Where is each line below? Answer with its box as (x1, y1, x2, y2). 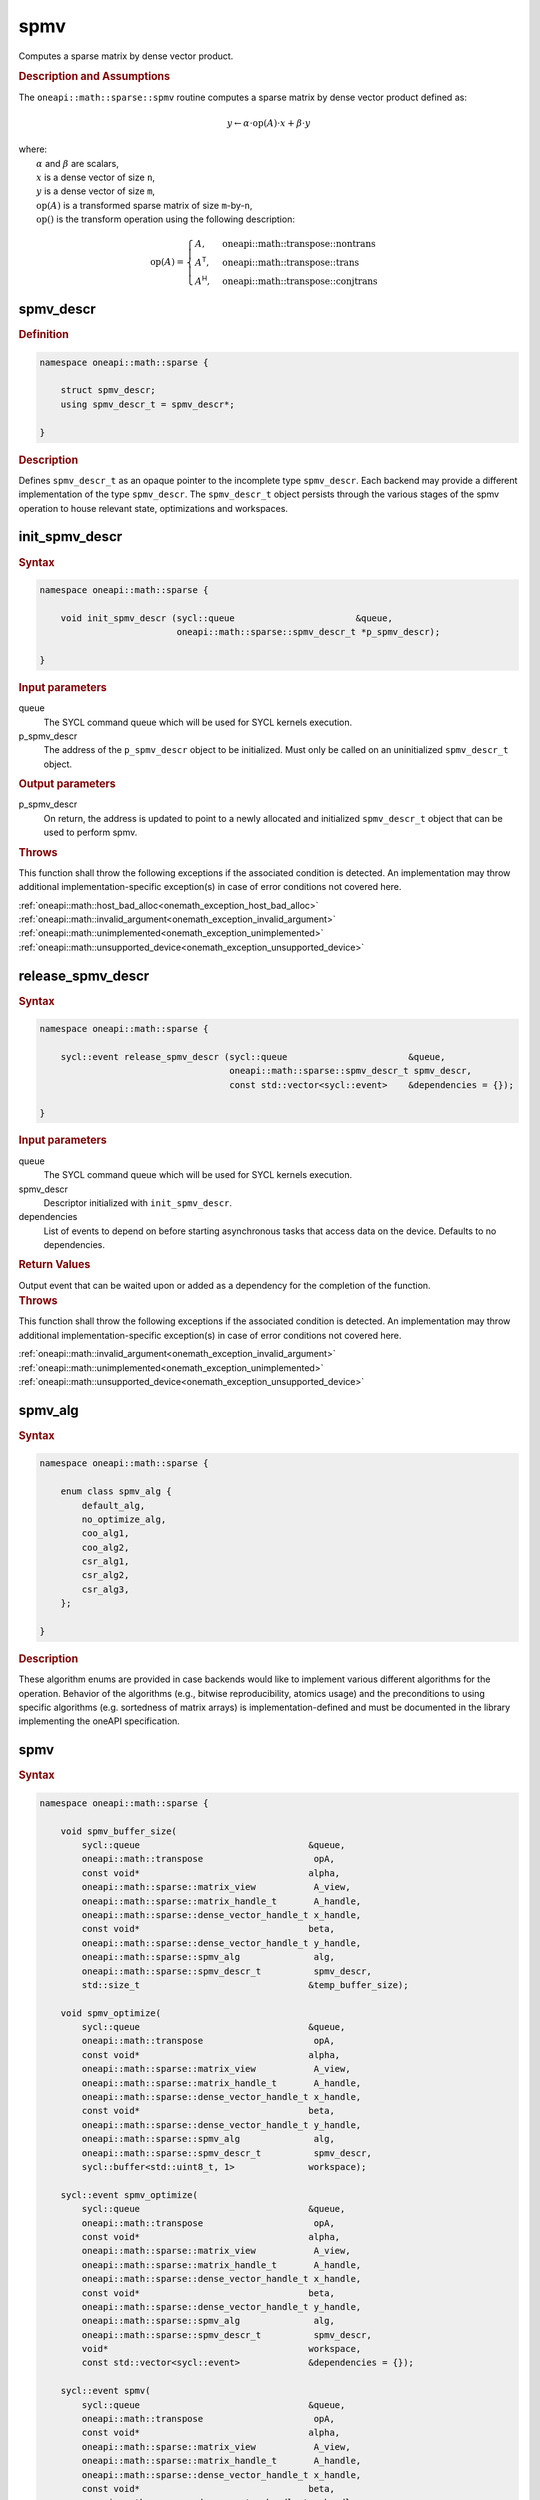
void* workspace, (81, 2343, 362, 2355)
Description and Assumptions (18, 70, 170, 84)
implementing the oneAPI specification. (18, 1715, 180, 1727)
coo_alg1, (81, 1528, 130, 1539)
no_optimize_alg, (81, 1513, 167, 1525)
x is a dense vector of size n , (36, 171, 155, 183)
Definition (18, 328, 69, 342)
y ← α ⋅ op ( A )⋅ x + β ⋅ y (226, 117, 311, 129)
